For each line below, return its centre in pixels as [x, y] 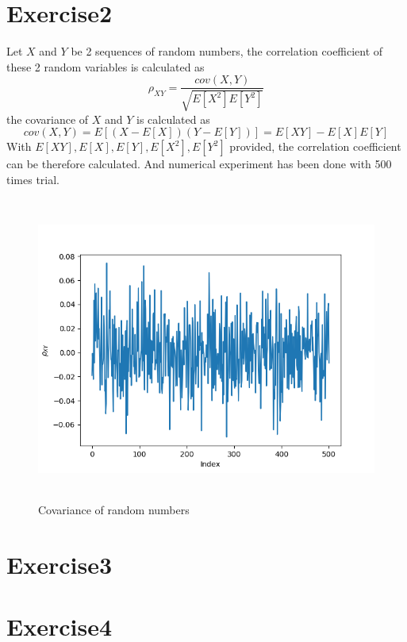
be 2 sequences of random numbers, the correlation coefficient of [227, 51]
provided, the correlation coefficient [315, 146]
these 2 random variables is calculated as [106, 66]
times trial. [33, 179]
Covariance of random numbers [114, 510]
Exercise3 [60, 564]
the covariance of [48, 119]
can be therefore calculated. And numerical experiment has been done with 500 [199, 164]
